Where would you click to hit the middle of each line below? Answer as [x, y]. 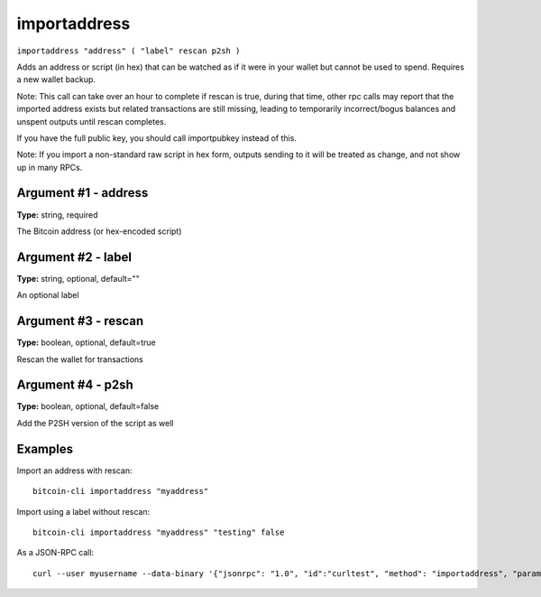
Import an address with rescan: [74, 471]
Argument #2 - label [74, 257]
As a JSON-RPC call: [55, 553]
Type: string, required [57, 215]
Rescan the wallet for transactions [80, 359]
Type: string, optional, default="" [78, 278]
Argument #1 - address [83, 193]
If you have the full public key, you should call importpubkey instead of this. [157, 138]
